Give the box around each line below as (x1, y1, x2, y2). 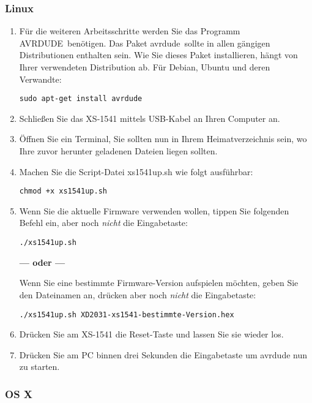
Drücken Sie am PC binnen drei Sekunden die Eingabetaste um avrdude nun (19, 348, 308, 361)
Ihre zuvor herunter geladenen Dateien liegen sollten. (19, 145, 218, 157)
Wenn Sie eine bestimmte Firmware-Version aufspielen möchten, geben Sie (19, 276, 299, 289)
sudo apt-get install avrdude (19, 94, 143, 104)
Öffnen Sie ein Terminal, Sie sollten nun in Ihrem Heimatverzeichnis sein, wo (19, 132, 307, 145)
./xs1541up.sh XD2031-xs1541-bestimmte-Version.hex (19, 310, 234, 319)
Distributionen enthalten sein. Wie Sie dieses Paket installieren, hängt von (19, 48, 298, 61)
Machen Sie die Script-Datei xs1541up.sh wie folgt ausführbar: (19, 165, 253, 178)
